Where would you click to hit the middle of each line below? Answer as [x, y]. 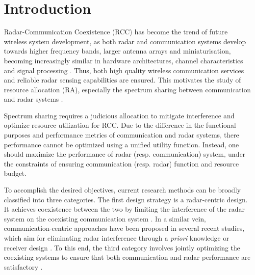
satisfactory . [23, 266]
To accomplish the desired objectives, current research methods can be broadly [122, 190]
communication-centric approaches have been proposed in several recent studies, [124, 228]
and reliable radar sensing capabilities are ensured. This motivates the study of [123, 80]
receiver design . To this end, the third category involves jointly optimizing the [122, 247]
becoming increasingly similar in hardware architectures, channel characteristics [124, 60]
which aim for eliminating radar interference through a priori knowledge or [116, 238]
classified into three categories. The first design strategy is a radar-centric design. [126, 199]
